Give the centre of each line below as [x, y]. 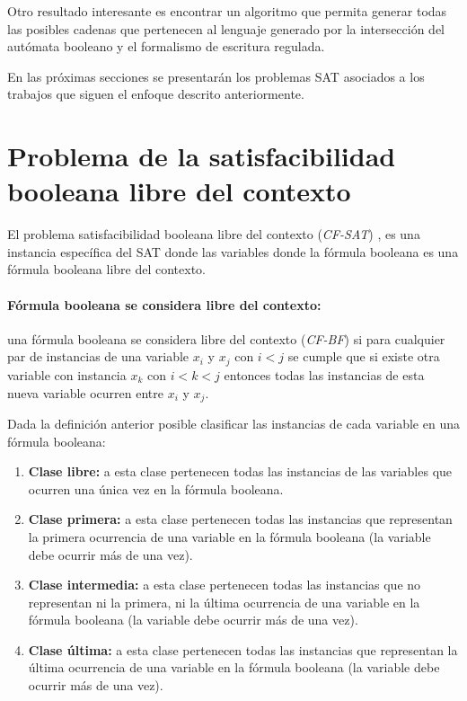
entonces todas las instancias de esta [324, 374]
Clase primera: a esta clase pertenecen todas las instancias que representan [240, 519]
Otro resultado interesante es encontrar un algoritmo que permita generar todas [227, 11]
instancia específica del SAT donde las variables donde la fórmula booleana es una [233, 251]
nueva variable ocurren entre [85, 392]
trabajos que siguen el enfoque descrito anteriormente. [156, 94]
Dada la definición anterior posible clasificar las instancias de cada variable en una [233, 423]
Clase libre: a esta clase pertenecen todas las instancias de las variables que [240, 471]
